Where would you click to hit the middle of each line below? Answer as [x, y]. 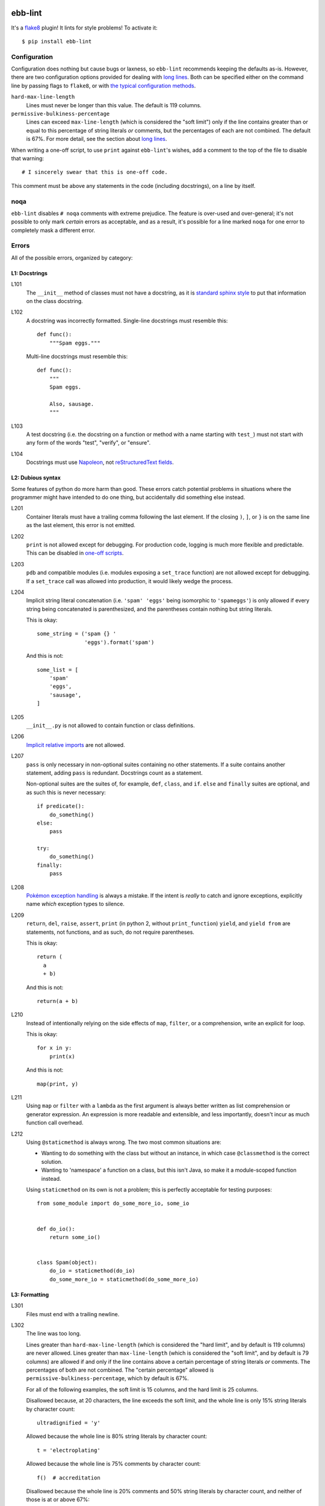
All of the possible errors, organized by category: [72, 258]
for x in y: [54, 1048]
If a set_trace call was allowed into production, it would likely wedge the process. [129, 581]
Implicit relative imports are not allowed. [76, 745]
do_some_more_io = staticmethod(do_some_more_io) [124, 1279]
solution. [52, 1161]
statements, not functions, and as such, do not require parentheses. [110, 932]
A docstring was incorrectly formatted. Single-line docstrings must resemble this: [127, 320]
